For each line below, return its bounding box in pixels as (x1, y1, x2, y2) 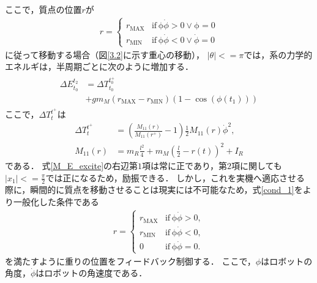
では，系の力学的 (244, 48, 313, 61)
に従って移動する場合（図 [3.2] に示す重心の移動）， (5, 48, 204, 61)
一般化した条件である (13, 195, 99, 208)
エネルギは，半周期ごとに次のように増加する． (5, 60, 193, 73)
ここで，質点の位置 (5, 3, 82, 15)
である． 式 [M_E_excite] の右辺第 (5, 159, 138, 172)
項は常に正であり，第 (142, 159, 227, 172)
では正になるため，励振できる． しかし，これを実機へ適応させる (45, 171, 305, 184)
